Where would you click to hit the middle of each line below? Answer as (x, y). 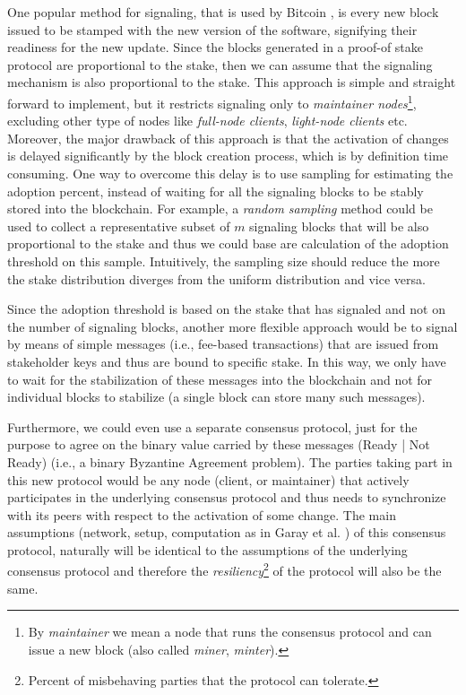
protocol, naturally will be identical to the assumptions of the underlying (207, 549)
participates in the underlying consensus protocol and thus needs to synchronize (227, 497)
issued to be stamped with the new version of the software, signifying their (212, 29)
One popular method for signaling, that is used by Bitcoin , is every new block (223, 12)
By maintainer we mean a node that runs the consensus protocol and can (230, 632)
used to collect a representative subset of (119, 226)
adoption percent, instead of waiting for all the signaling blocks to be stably (216, 191)
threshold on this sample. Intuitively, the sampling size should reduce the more (224, 261)
